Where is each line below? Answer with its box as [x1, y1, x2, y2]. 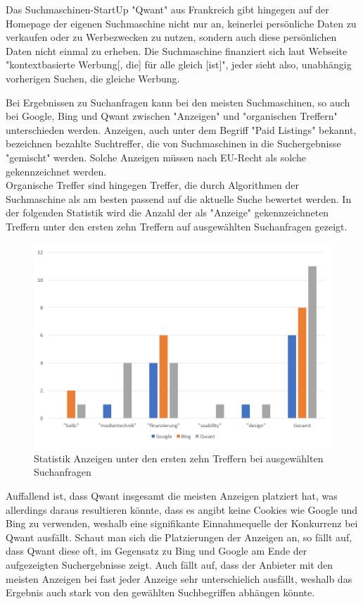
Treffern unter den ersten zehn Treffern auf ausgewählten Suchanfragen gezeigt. [6, 218, 348, 233]
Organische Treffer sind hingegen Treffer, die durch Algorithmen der [6, 178, 299, 192]
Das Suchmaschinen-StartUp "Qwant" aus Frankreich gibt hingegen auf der [6, 2, 329, 16]
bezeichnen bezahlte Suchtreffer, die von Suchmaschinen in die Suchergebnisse [6, 136, 341, 151]
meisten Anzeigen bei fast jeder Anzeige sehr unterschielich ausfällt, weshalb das [6, 571, 352, 586]
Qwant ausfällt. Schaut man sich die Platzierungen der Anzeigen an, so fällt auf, [6, 529, 352, 544]
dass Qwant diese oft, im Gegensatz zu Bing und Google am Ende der [6, 543, 307, 558]
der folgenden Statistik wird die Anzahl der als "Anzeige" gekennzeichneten [6, 205, 329, 220]
